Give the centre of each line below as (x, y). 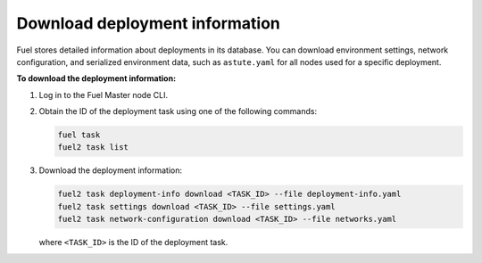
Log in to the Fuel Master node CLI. (104, 95)
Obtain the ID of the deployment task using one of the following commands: (178, 111)
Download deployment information (149, 23)
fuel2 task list (93, 148)
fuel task (79, 135)
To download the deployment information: (96, 78)
